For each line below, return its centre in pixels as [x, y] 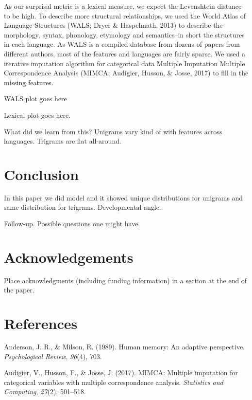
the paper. [19, 290]
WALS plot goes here [35, 99]
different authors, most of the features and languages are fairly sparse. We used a [125, 53]
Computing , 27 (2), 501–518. [45, 391]
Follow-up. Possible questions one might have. [72, 224]
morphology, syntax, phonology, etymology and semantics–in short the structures [124, 34]
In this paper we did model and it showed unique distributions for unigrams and [124, 197]
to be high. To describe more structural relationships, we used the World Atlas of [125, 15]
